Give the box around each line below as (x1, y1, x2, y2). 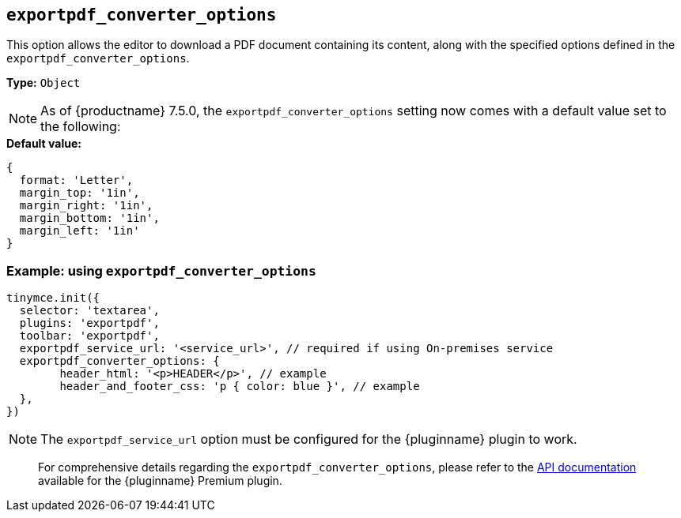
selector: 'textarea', (19, 304, 160, 317)
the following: (40, 118, 121, 135)
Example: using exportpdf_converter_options (6, 262, 316, 279)
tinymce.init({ (6, 291, 100, 305)
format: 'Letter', (19, 174, 134, 187)
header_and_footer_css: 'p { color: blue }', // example (59, 380, 420, 393)
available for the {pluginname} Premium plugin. (38, 474, 282, 488)
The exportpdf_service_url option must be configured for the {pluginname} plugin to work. (40, 431, 577, 448)
